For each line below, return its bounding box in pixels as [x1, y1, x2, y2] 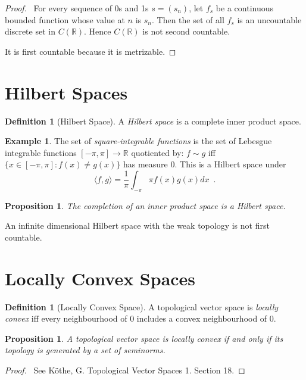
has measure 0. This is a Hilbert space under [123, 158, 286, 170]
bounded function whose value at [5, 13, 125, 26]
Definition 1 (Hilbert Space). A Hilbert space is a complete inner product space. [5, 114, 301, 127]
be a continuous [216, 2, 274, 14]
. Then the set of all [152, 13, 224, 26]
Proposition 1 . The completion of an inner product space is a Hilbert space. [5, 199, 286, 211]
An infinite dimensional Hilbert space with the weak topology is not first [5, 219, 270, 232]
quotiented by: [131, 146, 184, 158]
